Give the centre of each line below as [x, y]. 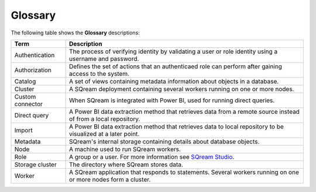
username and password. [104, 58]
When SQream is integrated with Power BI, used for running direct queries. [172, 100]
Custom [25, 96]
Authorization [33, 70]
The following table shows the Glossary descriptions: [75, 33]
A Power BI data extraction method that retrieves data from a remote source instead [184, 111]
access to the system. [99, 74]
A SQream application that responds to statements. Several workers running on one [184, 172]
